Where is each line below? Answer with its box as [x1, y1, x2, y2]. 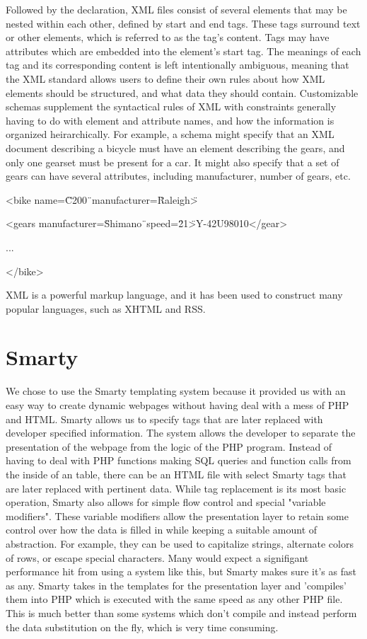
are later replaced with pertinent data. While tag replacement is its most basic [6, 480, 346, 495]
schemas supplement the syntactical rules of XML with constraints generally [6, 99, 337, 114]
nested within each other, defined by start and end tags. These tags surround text [6, 16, 361, 30]
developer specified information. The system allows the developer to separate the [6, 425, 356, 440]
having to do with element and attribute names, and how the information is [6, 113, 334, 127]
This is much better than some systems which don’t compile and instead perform [6, 605, 357, 620]
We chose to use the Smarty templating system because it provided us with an [6, 384, 346, 398]
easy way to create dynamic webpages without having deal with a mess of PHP [6, 398, 349, 412]
